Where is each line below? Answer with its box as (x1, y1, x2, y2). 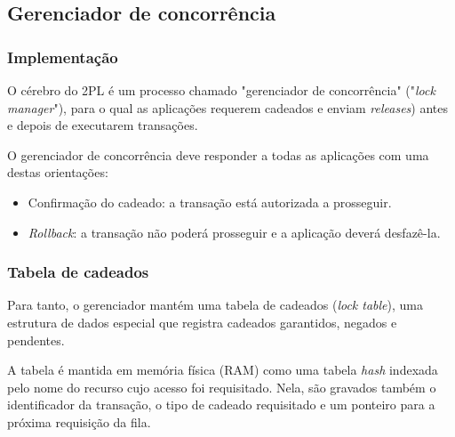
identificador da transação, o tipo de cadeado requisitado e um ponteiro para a (7, 395, 435, 414)
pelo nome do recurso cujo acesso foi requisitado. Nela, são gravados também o (7, 377, 436, 396)
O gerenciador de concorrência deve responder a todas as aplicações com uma (7, 145, 429, 164)
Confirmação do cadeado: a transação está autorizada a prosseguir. (28, 192, 392, 211)
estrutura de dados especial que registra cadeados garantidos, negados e (7, 312, 397, 331)
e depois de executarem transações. (7, 116, 198, 134)
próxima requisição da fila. (7, 412, 151, 431)
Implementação (7, 45, 118, 68)
